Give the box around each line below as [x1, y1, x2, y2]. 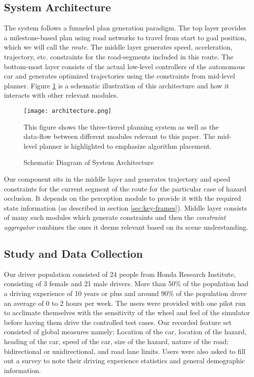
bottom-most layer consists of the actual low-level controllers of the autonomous [4, 61, 245, 71]
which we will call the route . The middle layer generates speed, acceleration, [4, 42, 233, 52]
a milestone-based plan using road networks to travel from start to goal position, [4, 32, 247, 42]
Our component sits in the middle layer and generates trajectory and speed [4, 173, 230, 184]
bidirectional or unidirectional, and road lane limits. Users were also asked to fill [4, 346, 246, 356]
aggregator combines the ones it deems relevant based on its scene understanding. [4, 221, 249, 232]
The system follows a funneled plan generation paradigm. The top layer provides [4, 23, 247, 33]
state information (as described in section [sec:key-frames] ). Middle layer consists [4, 202, 247, 213]
